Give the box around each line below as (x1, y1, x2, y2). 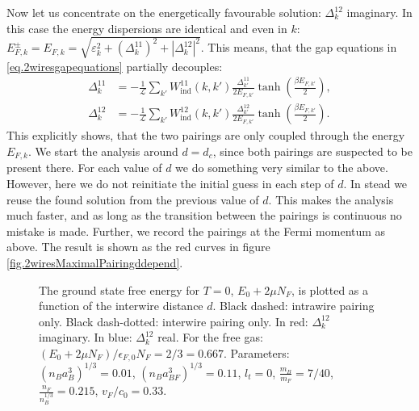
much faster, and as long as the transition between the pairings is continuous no (6, 207, 402, 224)
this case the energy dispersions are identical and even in (6, 19, 287, 36)
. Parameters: (224, 344, 290, 361)
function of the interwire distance (39, 297, 203, 314)
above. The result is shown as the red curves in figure (6, 238, 270, 255)
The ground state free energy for (39, 281, 199, 298)
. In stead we (343, 175, 408, 192)
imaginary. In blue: (39, 329, 132, 346)
